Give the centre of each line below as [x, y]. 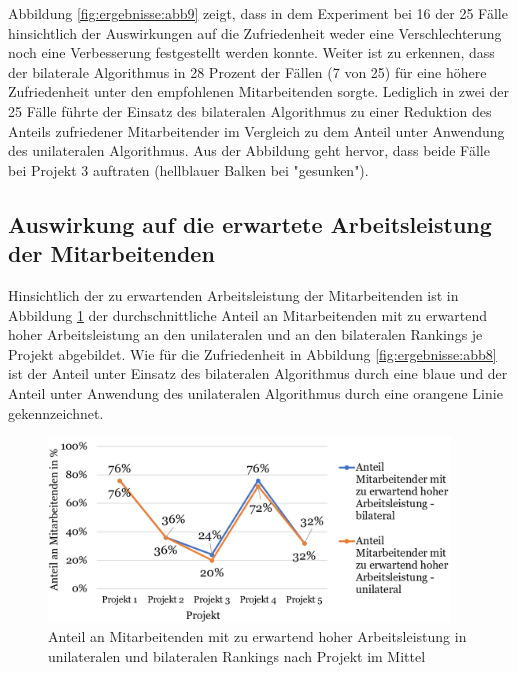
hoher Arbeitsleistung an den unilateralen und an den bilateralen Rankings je [245, 334]
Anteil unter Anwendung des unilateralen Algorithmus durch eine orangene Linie [255, 392]
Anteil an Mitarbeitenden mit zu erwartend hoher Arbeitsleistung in [257, 636]
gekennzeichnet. [56, 412]
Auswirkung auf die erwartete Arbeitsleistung [250, 223]
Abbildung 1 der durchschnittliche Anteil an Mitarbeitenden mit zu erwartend [248, 314]
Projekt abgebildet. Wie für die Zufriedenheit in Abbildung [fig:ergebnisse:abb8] [252, 353]
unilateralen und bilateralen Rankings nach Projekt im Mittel [237, 655]
